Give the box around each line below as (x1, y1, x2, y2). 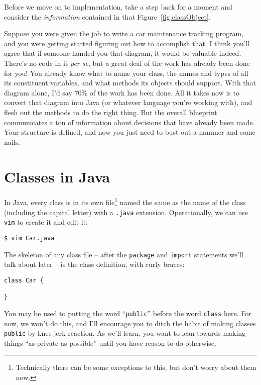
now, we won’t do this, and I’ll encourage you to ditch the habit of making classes (4, 318, 256, 328)
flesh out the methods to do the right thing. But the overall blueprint (4, 107, 217, 117)
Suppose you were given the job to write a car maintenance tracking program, (4, 28, 244, 39)
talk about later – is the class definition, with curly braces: (4, 259, 185, 269)
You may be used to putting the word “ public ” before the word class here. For (4, 308, 251, 318)
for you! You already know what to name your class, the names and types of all (4, 67, 248, 78)
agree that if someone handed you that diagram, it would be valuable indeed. (4, 48, 241, 58)
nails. (4, 136, 20, 147)
